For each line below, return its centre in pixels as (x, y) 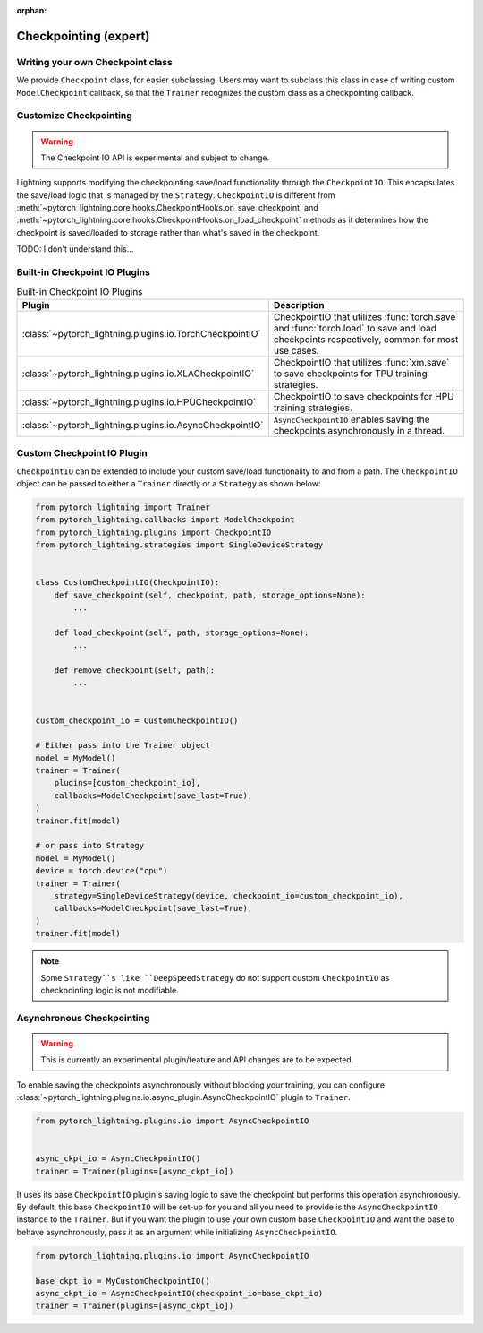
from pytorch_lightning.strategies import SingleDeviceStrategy (179, 545)
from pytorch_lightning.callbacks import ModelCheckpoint (165, 520)
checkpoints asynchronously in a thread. (359, 430)
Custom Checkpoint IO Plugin (82, 453)
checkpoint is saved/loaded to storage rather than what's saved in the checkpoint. (168, 232)
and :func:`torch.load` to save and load (355, 328)
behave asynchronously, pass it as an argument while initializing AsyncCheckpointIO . (177, 1232)
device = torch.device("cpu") (102, 871)
